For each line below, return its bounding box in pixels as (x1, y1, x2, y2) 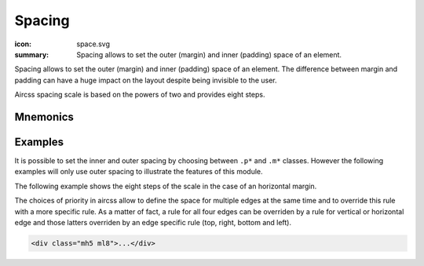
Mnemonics (14, 110, 75, 123)
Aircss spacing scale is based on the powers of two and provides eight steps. (14, 90, 265, 100)
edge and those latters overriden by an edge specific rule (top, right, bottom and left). (14, 217, 292, 227)
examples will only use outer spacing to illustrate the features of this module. (14, 167, 263, 177)
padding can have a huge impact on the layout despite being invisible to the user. (14, 75, 278, 85)
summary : (14, 49, 49, 59)
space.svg (76, 39, 110, 49)
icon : (14, 39, 32, 49)
